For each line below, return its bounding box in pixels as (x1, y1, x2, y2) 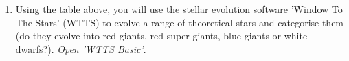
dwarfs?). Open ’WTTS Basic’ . (15, 41, 146, 56)
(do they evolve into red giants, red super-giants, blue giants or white (15, 28, 308, 43)
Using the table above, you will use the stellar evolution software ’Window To (15, 2, 343, 16)
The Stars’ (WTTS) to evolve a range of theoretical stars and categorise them (15, 15, 344, 29)
